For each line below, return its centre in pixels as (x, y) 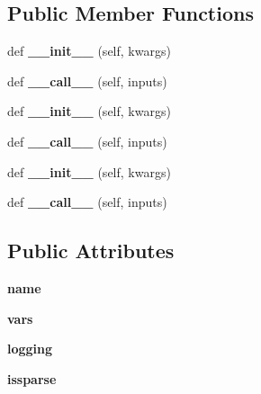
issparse (32, 378)
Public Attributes (91, 251)
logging (30, 349)
